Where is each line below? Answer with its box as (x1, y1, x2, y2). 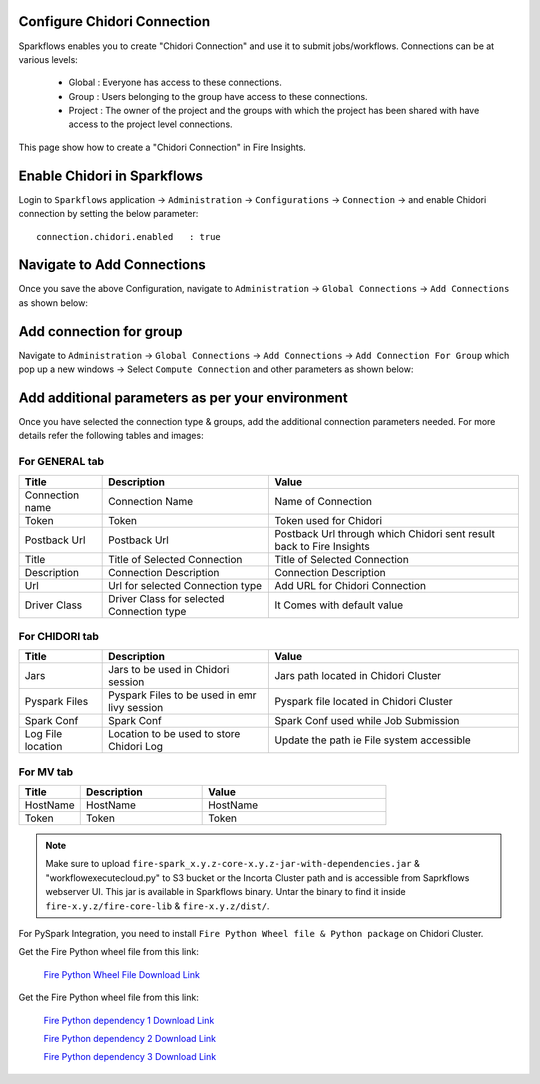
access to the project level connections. (68, 118, 234, 130)
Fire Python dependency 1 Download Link (43, 1014, 215, 1026)
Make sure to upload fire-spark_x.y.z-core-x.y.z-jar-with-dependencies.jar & (45, 858, 420, 870)
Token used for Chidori (274, 513, 383, 527)
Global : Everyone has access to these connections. (68, 76, 282, 89)
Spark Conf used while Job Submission (274, 714, 460, 728)
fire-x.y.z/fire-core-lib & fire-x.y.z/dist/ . (45, 900, 270, 912)
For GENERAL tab (18, 455, 105, 469)
